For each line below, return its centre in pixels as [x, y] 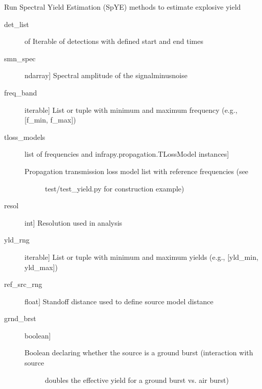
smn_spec [20, 58]
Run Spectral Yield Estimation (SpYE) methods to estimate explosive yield [123, 7]
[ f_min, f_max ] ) [50, 120]
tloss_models [25, 137]
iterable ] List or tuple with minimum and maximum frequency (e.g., [131, 110]
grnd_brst [20, 318]
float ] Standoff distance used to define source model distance [119, 301]
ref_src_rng [23, 284]
